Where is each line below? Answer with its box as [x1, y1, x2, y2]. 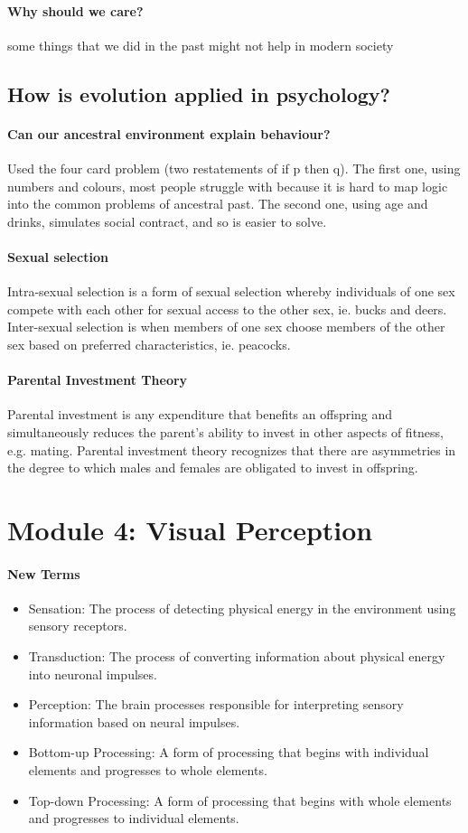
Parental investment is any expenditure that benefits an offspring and [7, 405, 393, 424]
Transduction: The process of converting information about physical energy [28, 647, 445, 666]
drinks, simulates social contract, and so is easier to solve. [7, 211, 327, 230]
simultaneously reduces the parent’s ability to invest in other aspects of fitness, [7, 422, 445, 441]
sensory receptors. [28, 616, 127, 635]
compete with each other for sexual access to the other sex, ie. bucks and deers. [7, 299, 447, 318]
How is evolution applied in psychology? [7, 80, 390, 108]
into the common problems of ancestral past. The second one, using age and [7, 194, 428, 213]
